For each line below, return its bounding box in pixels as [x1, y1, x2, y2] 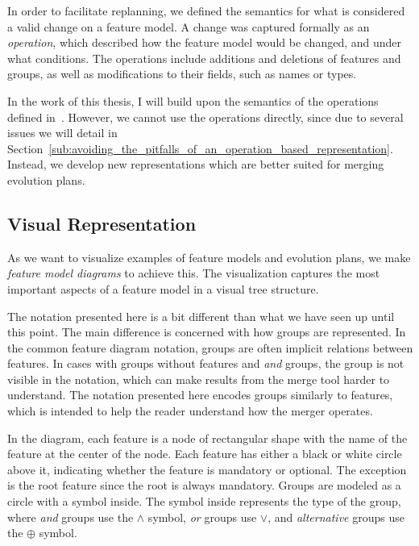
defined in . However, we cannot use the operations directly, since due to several [7, 108, 404, 125]
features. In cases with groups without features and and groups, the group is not [7, 355, 404, 372]
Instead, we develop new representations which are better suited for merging [7, 156, 384, 173]
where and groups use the [7, 508, 134, 525]
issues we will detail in [7, 124, 118, 141]
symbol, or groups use [147, 508, 257, 525]
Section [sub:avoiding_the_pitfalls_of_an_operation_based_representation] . [7, 140, 393, 156]
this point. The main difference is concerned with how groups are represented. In [7, 323, 406, 340]
